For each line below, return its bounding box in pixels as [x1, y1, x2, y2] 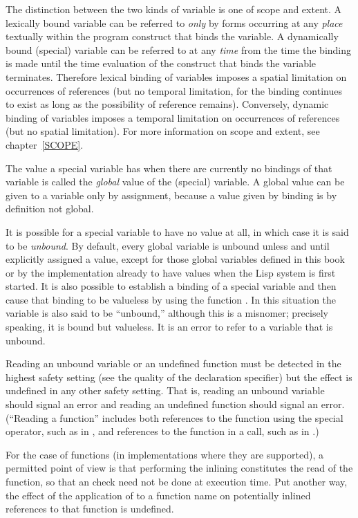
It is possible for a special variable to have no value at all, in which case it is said [6, 224, 349, 239]
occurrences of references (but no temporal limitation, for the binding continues [6, 83, 342, 98]
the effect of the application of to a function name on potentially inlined [6, 488, 311, 502]
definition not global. [6, 201, 94, 216]
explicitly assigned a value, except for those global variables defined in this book [6, 252, 345, 266]
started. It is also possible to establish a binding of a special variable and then [6, 279, 337, 293]
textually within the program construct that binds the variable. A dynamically [6, 29, 339, 44]
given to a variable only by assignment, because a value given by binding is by [6, 187, 337, 202]
